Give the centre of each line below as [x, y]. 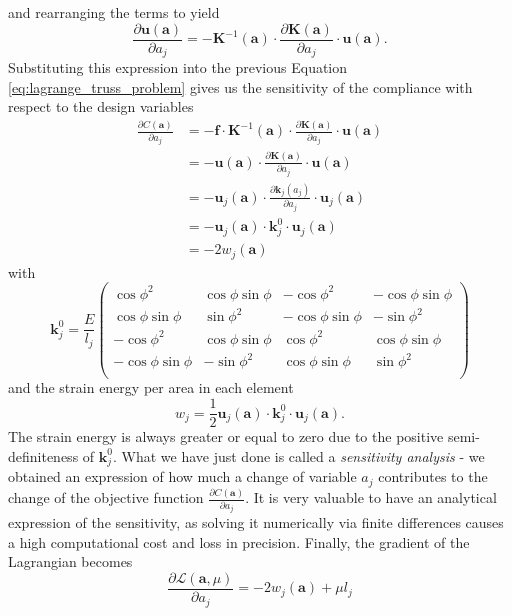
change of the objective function [106, 497]
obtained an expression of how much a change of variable [182, 476]
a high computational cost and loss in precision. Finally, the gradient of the [239, 541]
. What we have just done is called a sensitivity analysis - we [298, 455]
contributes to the [433, 476]
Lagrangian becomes [70, 561]
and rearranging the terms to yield [114, 12]
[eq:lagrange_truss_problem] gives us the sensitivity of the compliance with [240, 86]
